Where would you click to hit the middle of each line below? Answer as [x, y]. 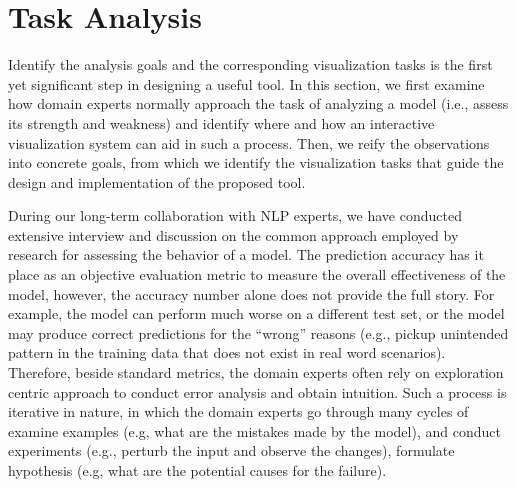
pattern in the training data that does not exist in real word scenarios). [227, 352]
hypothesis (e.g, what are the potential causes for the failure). [197, 470]
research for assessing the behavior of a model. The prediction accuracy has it [246, 254]
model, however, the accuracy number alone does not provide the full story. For [251, 293]
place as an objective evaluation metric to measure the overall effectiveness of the [257, 274]
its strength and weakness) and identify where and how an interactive [221, 122]
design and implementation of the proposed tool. [157, 181]
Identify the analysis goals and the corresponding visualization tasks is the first [250, 64]
